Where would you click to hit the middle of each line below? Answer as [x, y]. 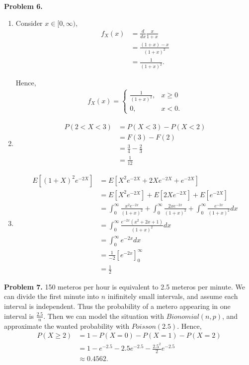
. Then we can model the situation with [104, 316]
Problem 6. [23, 6]
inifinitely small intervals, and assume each [173, 296]
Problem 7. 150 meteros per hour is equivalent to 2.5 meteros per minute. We [124, 286]
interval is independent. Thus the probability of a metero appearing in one [117, 306]
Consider [29, 23]
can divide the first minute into [52, 296]
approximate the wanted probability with [67, 326]
